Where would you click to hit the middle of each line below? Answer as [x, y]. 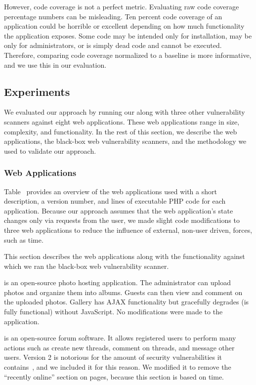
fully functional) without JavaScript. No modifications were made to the [113, 312]
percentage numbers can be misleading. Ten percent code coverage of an [113, 16]
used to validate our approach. [50, 150]
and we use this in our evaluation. [55, 64]
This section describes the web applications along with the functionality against [125, 256]
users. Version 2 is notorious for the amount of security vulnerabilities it [113, 357]
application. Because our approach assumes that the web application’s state [119, 210]
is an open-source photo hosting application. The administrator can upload [117, 282]
